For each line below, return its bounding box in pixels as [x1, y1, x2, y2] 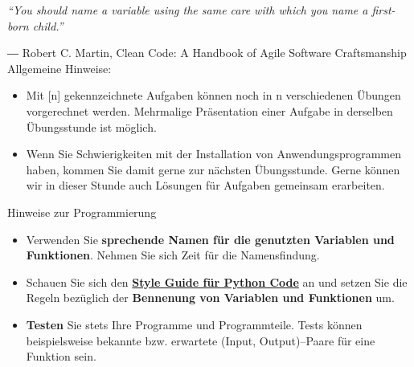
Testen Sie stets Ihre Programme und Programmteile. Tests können [26, 316, 363, 332]
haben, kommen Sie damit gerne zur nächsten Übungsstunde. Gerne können [26, 161, 400, 177]
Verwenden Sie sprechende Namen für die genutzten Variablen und [26, 230, 395, 247]
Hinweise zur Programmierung [7, 203, 157, 220]
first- [371, 2, 396, 18]
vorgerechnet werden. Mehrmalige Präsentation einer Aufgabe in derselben [26, 102, 393, 119]
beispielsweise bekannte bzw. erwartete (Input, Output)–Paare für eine [26, 332, 375, 349]
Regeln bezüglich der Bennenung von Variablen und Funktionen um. [26, 289, 395, 306]
